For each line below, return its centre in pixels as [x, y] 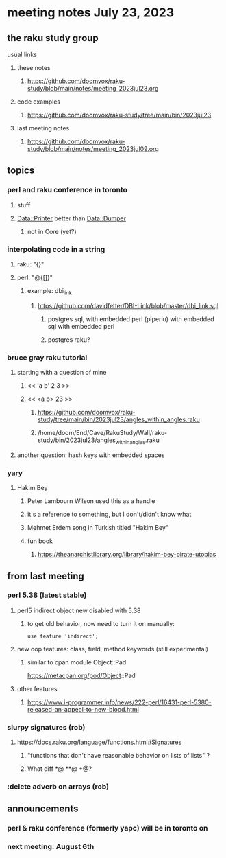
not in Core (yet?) [52, 231]
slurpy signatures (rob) [46, 727]
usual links [22, 54]
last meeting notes [43, 128]
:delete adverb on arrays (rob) [58, 787]
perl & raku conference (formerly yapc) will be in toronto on [108, 828]
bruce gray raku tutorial [47, 357]
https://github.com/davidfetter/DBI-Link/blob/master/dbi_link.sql [128, 305]
